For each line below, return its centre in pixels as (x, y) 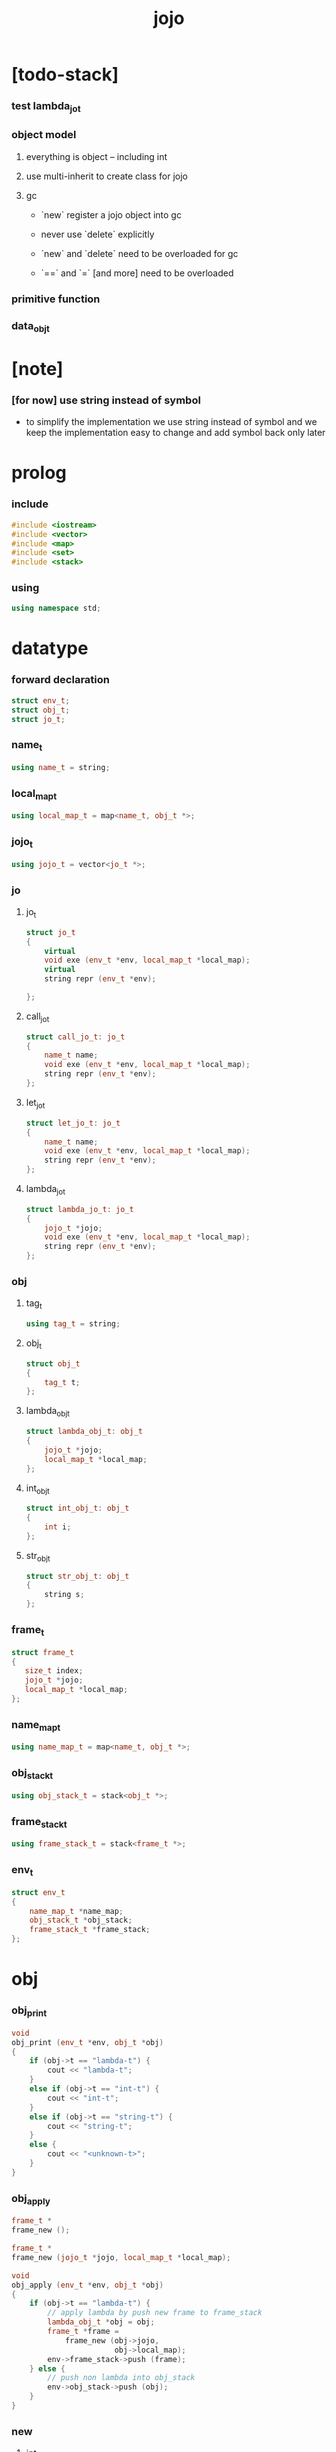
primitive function (56, 299)
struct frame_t (43, 1652)
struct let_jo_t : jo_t (73, 1123)
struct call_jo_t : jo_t (75, 1037)
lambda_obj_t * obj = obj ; (101, 2322)
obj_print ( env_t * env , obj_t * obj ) (87, 2042)
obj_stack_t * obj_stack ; (81, 1920)
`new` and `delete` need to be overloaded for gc (139, 253)
